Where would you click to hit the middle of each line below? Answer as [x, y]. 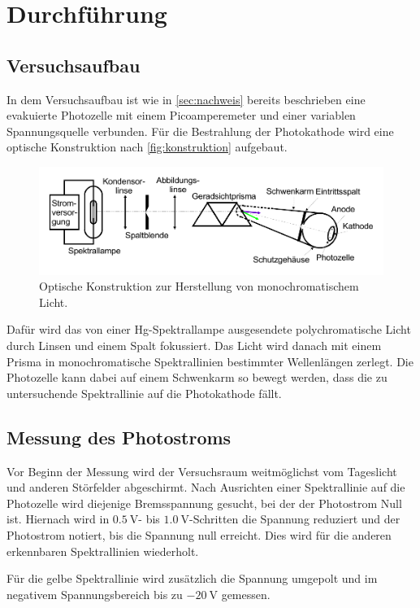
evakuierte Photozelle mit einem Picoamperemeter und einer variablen [181, 115]
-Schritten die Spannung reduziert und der [295, 519]
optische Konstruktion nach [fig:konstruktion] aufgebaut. [147, 147]
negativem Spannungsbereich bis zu [95, 594]
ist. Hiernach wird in [58, 519]
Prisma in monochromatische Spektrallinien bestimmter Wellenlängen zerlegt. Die [210, 361]
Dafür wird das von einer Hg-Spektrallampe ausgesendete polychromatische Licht [209, 329]
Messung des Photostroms [119, 437]
